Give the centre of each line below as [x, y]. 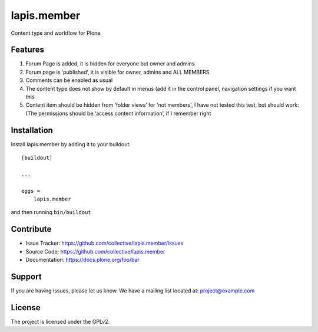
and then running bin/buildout [51, 212]
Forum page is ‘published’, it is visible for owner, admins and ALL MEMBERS [117, 72]
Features [27, 50]
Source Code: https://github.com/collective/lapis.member [95, 251]
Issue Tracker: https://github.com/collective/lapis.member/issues [105, 243]
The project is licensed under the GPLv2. [60, 321]
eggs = [31, 191]
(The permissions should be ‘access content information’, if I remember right [118, 113]
